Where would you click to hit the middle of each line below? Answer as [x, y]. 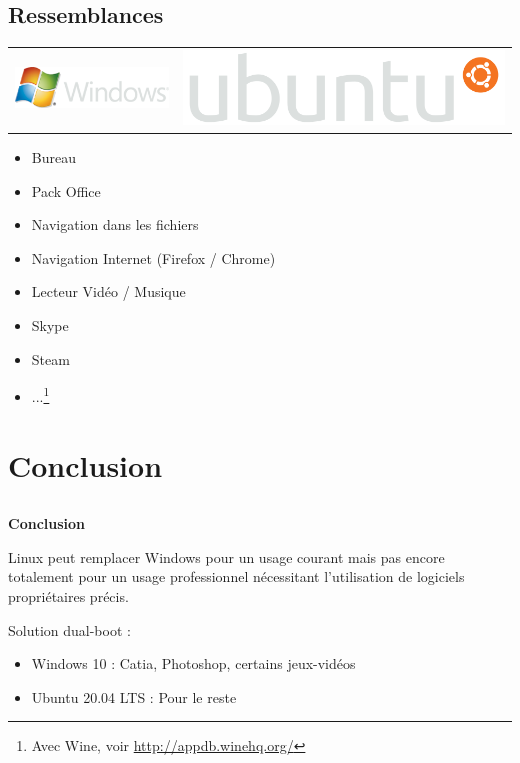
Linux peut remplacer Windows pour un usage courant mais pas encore [226, 556]
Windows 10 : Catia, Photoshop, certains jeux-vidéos [193, 663]
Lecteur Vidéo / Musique [108, 291]
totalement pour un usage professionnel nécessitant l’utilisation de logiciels [236, 576]
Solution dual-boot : [69, 629]
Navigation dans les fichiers [115, 224]
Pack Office [66, 190]
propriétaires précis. [68, 596]
